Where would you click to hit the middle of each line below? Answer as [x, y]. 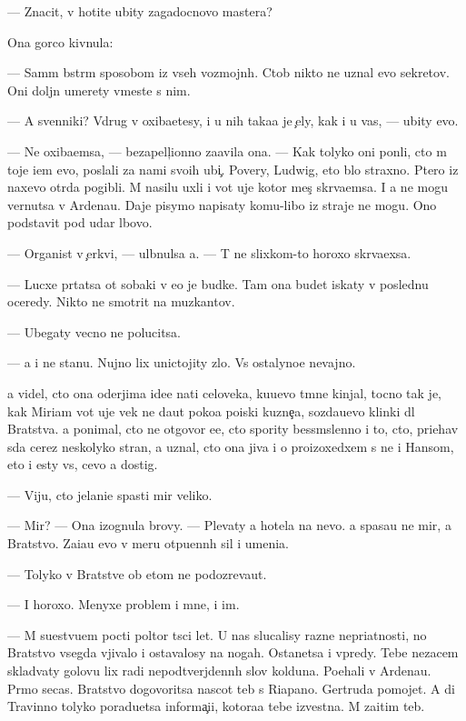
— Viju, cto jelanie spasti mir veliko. [110, 494]
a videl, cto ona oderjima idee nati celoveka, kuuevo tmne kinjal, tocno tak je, [224, 392]
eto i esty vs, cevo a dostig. [83, 464]
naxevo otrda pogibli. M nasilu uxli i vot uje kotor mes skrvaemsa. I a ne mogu [228, 187]
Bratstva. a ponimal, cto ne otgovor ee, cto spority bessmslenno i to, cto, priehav [233, 429]
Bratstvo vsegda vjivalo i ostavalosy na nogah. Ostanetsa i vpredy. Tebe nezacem [233, 652]
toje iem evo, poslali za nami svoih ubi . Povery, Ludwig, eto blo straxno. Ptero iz [233, 169]
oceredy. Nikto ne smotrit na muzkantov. [121, 301]
